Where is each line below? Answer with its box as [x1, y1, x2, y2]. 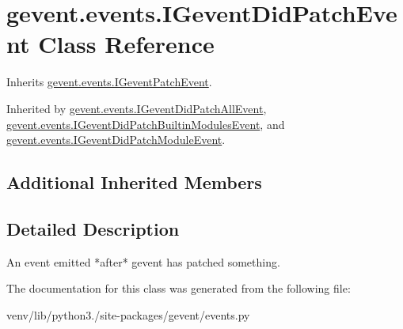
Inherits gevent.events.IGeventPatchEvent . [6, 74, 212, 90]
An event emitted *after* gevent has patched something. [6, 253, 280, 270]
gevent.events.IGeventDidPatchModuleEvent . [6, 131, 226, 148]
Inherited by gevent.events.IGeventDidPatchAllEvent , [6, 100, 267, 116]
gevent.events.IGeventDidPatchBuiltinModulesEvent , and [6, 115, 285, 132]
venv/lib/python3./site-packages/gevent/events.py [6, 306, 250, 323]
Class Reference [38, 28, 215, 60]
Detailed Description [6, 216, 180, 240]
